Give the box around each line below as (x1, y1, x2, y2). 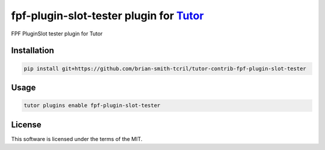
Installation (11, 46, 54, 56)
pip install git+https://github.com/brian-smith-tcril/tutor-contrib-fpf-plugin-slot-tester (23, 65, 306, 72)
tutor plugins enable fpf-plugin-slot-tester (23, 102, 161, 109)
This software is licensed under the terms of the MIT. (11, 135, 143, 142)
